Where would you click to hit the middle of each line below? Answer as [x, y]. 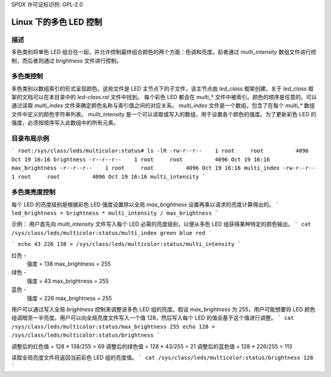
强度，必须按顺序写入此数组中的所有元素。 [65, 123]
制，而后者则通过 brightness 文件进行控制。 [67, 61]
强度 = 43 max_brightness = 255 [68, 281]
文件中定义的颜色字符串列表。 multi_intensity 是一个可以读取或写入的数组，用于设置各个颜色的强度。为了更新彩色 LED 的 [164, 114]
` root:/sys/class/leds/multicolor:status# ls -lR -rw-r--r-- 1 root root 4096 [160, 151]
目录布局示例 [30, 139]
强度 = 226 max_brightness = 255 [69, 298]
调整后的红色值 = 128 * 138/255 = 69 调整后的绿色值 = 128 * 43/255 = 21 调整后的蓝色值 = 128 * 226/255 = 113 [152, 346]
